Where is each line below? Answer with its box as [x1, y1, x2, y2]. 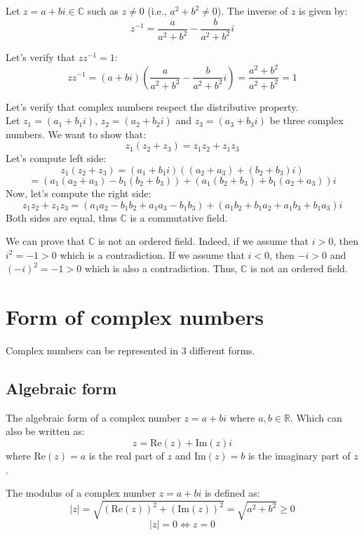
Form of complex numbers [6, 302, 264, 331]
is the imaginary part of [248, 448, 351, 463]
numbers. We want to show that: [6, 126, 147, 141]
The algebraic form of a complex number [6, 410, 181, 424]
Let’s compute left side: [6, 151, 107, 166]
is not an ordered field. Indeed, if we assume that [97, 234, 309, 248]
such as [87, 4, 119, 18]
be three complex [269, 113, 344, 128]
